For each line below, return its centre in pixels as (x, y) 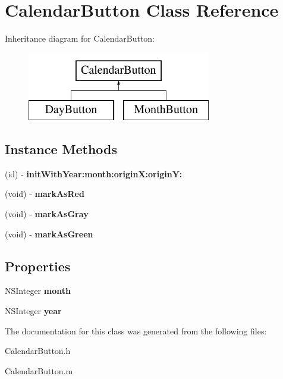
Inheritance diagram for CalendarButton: (80, 38)
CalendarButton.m (39, 370)
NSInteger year (33, 311)
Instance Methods (61, 149)
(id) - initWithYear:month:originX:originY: (94, 173)
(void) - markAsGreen (49, 234)
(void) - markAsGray (47, 214)
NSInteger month (38, 291)
